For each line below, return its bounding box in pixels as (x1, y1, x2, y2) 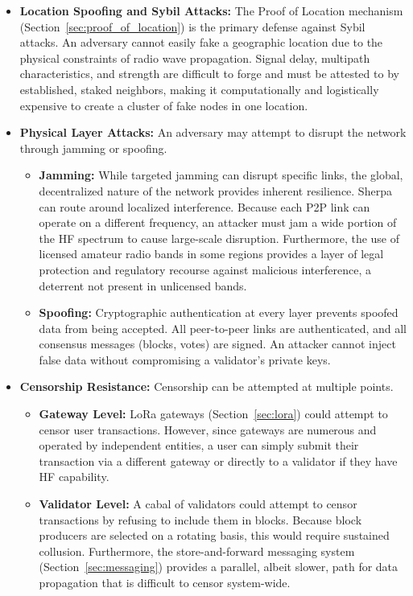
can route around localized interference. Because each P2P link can (39, 198, 370, 215)
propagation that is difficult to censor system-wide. (39, 574, 291, 590)
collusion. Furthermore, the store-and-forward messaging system (39, 542, 355, 559)
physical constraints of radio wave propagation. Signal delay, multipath (19, 49, 370, 66)
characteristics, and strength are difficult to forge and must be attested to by (19, 65, 399, 82)
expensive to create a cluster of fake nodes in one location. (19, 97, 308, 113)
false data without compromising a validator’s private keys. (39, 351, 331, 368)
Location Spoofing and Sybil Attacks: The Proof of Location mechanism (19, 2, 403, 18)
